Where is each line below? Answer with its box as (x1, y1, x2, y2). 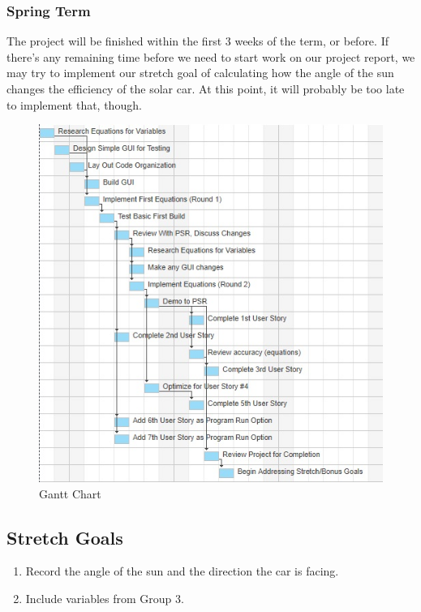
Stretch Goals (6, 524, 123, 550)
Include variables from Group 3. (25, 589, 184, 606)
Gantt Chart (39, 485, 101, 502)
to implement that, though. (6, 96, 142, 113)
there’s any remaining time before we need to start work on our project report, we (6, 48, 415, 65)
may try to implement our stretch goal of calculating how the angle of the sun (6, 64, 394, 81)
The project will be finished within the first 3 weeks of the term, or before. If (6, 32, 389, 50)
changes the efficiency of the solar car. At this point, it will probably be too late (6, 80, 405, 97)
